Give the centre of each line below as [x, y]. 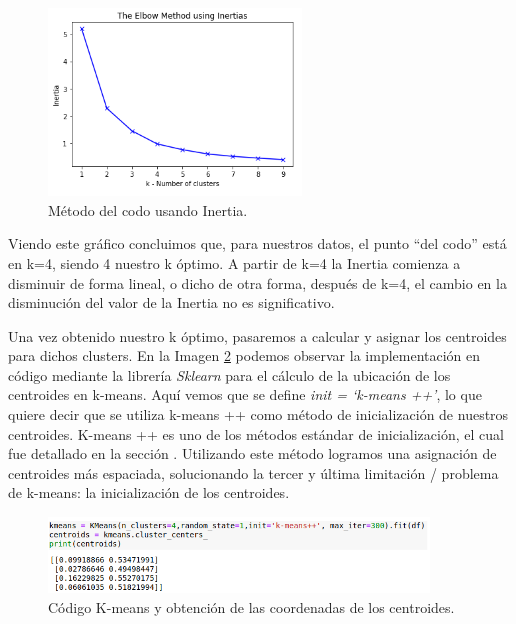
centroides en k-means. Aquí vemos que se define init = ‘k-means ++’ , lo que [245, 394]
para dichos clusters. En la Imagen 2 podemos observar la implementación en [244, 355]
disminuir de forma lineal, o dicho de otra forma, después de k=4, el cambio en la [257, 282]
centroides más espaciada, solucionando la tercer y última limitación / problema [253, 472]
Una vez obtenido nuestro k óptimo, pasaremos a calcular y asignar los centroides [257, 335]
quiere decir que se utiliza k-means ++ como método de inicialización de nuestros [258, 414]
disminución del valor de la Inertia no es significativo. [171, 302]
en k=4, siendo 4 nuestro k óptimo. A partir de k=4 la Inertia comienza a [234, 262]
